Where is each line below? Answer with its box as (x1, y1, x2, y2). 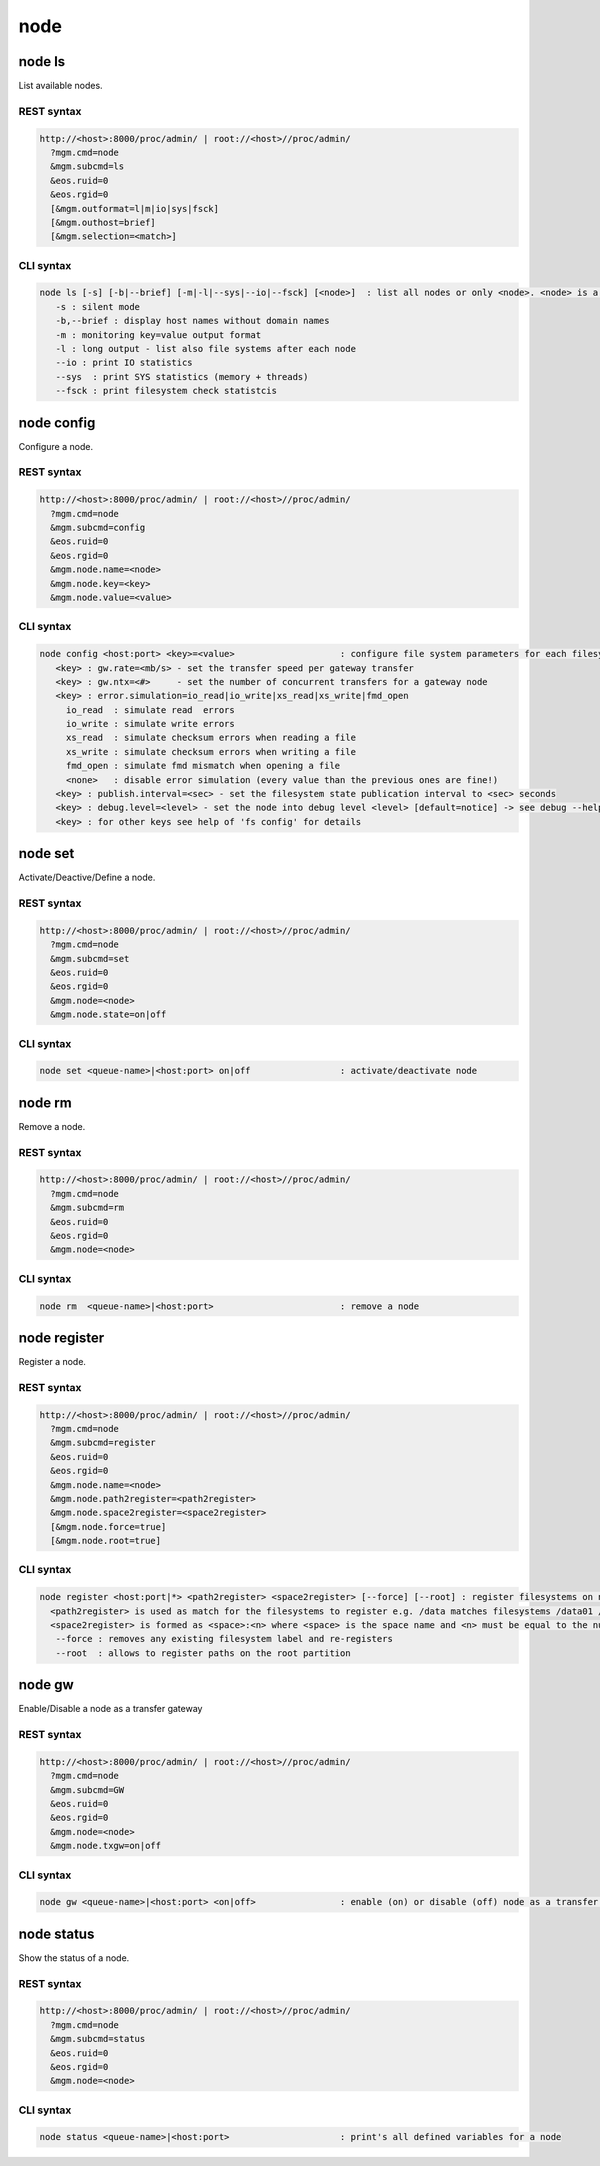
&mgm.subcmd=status (50, 2033, 146, 2045)
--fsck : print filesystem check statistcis (55, 385, 277, 397)
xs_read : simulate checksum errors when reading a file (65, 732, 357, 744)
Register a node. (18, 1356, 87, 1367)
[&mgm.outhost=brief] (50, 216, 157, 228)
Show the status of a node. (18, 1951, 130, 1964)
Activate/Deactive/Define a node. (18, 871, 156, 884)
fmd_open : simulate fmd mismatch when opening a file (65, 760, 341, 772)
